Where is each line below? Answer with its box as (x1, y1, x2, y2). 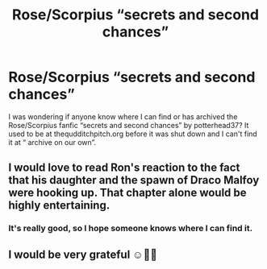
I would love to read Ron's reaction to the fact (8, 161, 240, 175)
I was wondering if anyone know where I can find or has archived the (8, 111, 238, 122)
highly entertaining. (8, 199, 111, 213)
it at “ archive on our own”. (8, 137, 97, 147)
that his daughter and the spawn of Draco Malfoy (8, 173, 260, 187)
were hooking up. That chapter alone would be (8, 186, 248, 200)
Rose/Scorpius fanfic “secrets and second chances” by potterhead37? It (8, 120, 249, 130)
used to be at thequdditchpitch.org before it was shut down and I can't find (8, 129, 258, 139)
